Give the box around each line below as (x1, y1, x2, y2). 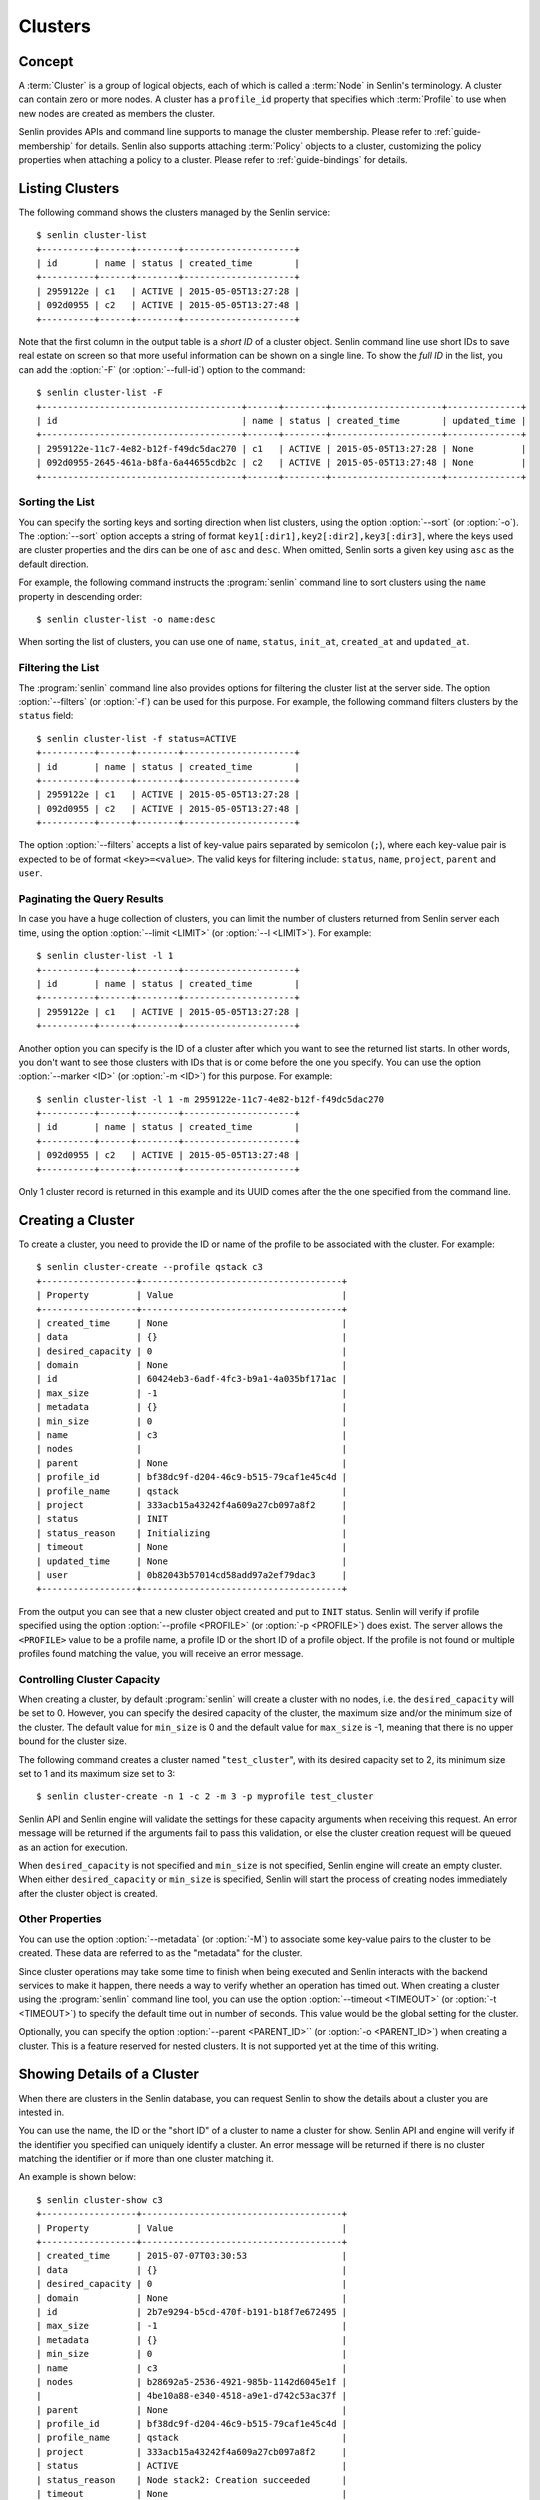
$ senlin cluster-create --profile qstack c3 (36, 1261, 264, 1273)
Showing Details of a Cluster (18, 2066, 200, 2083)
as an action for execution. (18, 1841, 129, 1853)
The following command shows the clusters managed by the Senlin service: (18, 206, 330, 218)
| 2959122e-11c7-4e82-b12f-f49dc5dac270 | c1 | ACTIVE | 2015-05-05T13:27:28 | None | (36, 443, 527, 454)
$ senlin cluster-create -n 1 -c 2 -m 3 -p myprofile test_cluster (36, 1791, 374, 1802)
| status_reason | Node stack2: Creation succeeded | (36, 2474, 348, 2485)
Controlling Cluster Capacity (18, 1672, 161, 1686)
